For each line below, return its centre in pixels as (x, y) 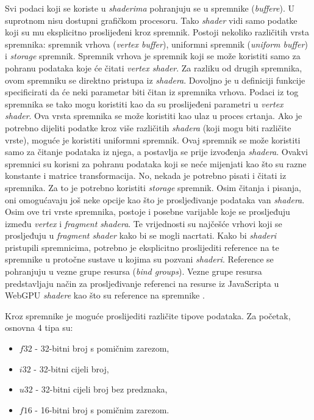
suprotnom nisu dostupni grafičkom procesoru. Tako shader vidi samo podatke (151, 20)
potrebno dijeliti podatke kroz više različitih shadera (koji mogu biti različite (148, 127)
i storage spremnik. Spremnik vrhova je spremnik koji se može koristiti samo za (153, 56)
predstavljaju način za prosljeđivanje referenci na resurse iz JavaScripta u (142, 283)
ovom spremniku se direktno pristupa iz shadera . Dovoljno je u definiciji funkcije (155, 80)
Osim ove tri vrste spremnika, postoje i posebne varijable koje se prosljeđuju (148, 212)
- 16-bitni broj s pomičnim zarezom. (102, 409)
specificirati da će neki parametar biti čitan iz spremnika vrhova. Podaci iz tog (152, 92)
